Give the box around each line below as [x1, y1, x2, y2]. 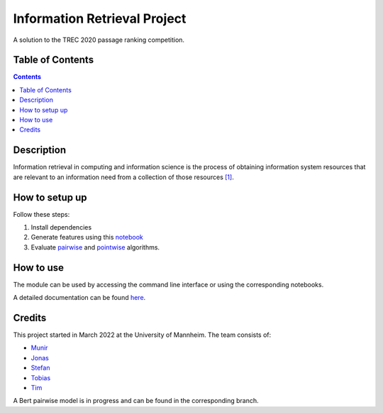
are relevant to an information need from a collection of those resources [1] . [13, 173, 234, 181]
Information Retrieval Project [13, 11, 187, 26]
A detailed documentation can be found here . [13, 294, 146, 302]
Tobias [30, 373, 51, 382]
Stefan [30, 363, 50, 372]
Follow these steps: [13, 210, 70, 218]
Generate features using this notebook [30, 233, 143, 242]
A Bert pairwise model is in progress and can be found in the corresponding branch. [13, 397, 259, 405]
